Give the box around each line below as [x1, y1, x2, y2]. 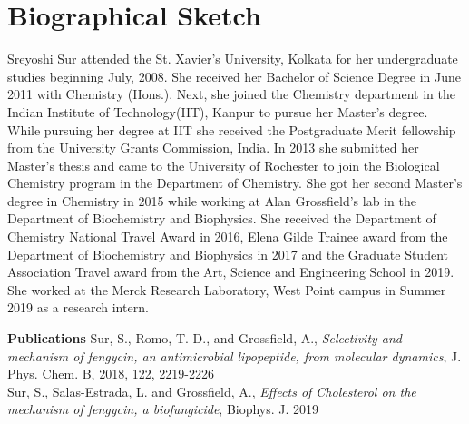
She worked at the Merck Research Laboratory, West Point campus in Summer [7, 280, 446, 299]
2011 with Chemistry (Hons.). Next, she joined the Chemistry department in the [7, 84, 455, 104]
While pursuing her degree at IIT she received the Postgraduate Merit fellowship [7, 120, 456, 139]
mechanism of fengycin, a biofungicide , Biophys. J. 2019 [7, 399, 319, 419]
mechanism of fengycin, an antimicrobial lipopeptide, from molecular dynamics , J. [7, 346, 462, 365]
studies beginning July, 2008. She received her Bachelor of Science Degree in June [7, 66, 462, 85]
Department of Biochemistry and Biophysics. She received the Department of [7, 209, 436, 228]
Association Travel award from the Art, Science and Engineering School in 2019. [7, 262, 454, 281]
